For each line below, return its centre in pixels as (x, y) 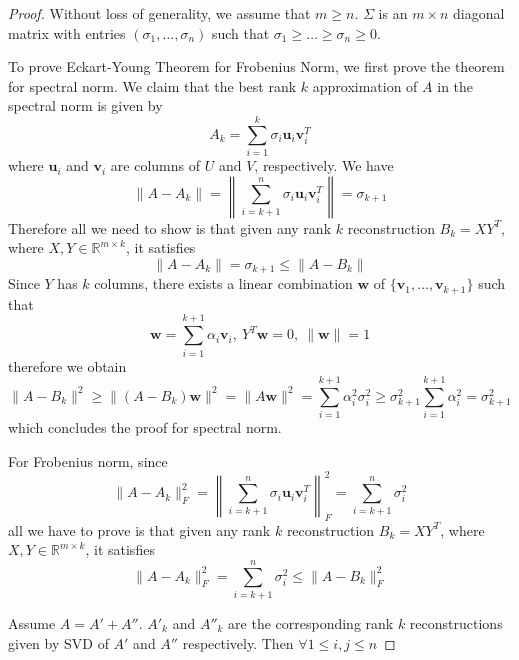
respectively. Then (238, 642)
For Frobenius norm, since (88, 460)
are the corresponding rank (311, 623)
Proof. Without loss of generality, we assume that (159, 13)
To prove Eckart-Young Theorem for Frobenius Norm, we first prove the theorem (256, 66)
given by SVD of (58, 642)
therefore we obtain (67, 365)
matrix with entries (67, 32)
